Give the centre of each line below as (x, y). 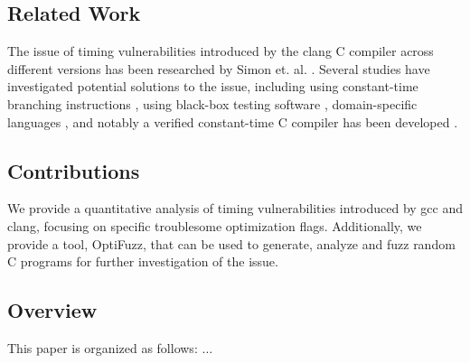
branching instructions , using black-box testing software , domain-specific (212, 103)
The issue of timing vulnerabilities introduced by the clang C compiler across (221, 51)
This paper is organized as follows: (103, 347)
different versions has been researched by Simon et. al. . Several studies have (219, 68)
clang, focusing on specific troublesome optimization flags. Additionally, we (215, 225)
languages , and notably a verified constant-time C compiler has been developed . (233, 121)
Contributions (74, 170)
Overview (52, 310)
